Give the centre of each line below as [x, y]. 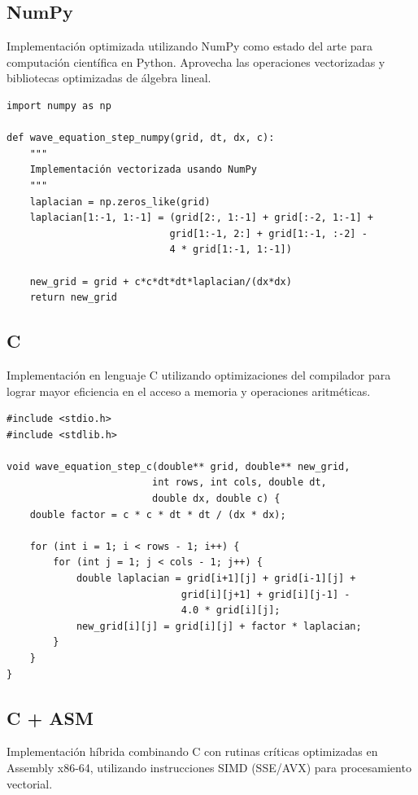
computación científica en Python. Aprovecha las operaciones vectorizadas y [196, 61]
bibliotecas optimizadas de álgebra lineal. [109, 78]
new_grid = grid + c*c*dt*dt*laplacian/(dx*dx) [161, 281]
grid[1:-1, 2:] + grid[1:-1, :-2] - [268, 233]
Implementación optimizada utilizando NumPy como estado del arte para [189, 46]
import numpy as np [59, 105]
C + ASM [50, 717]
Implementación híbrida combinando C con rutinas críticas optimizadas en [192, 751]
